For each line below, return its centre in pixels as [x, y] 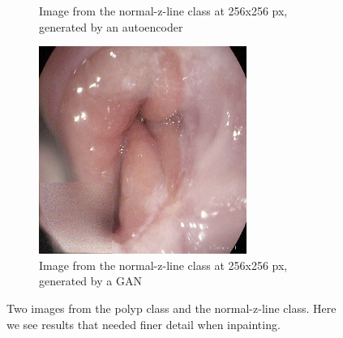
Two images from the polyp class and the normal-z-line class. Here [171, 308]
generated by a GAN [90, 281]
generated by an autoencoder [111, 26]
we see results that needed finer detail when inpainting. [144, 324]
